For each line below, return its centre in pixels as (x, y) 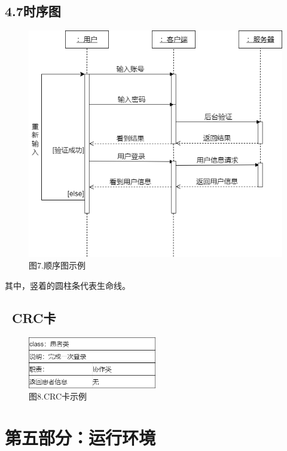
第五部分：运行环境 (80, 437)
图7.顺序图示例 (57, 265)
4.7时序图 (33, 11)
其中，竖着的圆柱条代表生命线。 (68, 285)
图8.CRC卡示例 (58, 396)
